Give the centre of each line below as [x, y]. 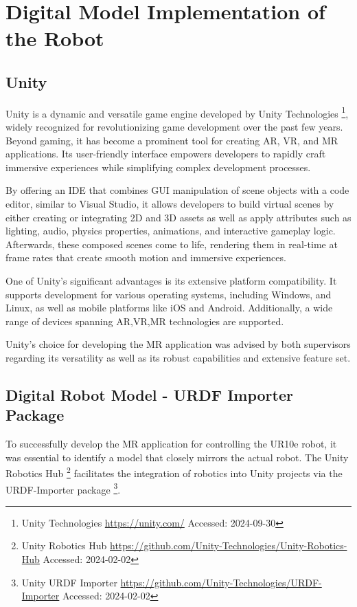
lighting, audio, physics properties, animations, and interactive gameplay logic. [171, 231]
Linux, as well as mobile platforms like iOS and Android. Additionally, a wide [169, 308]
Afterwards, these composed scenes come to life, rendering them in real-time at [172, 244]
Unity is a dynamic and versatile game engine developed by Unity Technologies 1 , [177, 112]
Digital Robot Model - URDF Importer [149, 394]
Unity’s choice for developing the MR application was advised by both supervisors [178, 344]
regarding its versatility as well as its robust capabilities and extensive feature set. [178, 357]
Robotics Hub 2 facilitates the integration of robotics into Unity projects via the [174, 472]
